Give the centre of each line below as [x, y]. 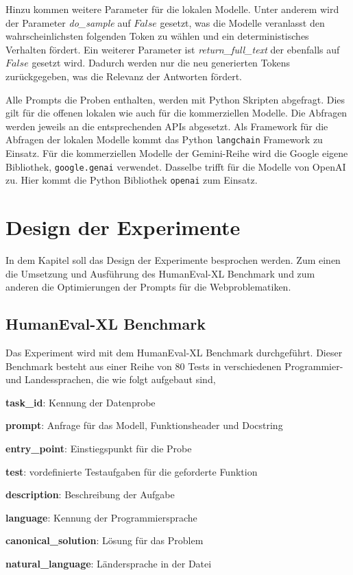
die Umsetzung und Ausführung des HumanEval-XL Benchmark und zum [160, 273]
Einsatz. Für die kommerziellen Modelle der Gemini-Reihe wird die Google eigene [177, 153]
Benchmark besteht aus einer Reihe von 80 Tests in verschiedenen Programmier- [174, 366]
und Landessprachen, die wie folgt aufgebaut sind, [111, 379]
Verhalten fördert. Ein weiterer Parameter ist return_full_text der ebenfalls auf [173, 49]
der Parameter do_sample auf [68, 22]
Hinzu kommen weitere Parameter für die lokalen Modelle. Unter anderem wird [172, 9]
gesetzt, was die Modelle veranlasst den [242, 22]
